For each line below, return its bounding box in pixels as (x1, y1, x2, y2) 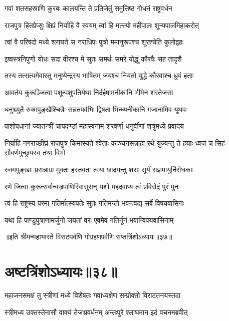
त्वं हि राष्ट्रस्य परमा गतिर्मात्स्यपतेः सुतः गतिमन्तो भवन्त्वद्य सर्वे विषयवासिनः (5, 198, 184, 208)
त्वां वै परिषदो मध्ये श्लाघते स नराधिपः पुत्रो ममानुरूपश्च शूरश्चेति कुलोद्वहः (5, 37, 184, 47)
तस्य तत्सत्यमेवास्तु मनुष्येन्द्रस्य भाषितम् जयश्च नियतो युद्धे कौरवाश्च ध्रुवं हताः (5, 70, 194, 81)
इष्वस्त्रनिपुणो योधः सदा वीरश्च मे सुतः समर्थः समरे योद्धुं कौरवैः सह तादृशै (5, 53, 182, 64)
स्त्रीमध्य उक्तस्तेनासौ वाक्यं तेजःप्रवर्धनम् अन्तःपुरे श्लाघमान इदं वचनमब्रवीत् (5, 306, 188, 317)
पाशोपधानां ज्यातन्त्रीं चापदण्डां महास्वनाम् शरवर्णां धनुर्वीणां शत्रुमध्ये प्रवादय (5, 121, 184, 131)
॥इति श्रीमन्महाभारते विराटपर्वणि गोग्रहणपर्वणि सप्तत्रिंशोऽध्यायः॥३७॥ (5, 231, 172, 242)
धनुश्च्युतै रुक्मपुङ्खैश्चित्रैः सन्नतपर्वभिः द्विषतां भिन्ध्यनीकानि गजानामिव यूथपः (5, 104, 187, 114)
